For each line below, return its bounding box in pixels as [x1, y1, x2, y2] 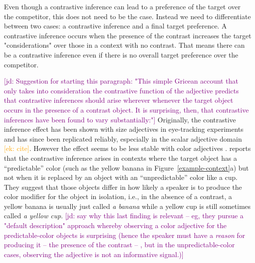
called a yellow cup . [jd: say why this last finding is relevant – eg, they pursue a [4, 210, 244, 221]
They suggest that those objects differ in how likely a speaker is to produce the [4, 181, 242, 192]
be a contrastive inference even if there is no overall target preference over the [4, 49, 238, 59]
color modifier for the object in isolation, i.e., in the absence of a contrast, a [4, 191, 232, 202]
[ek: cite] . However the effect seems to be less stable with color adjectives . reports [4, 143, 251, 153]
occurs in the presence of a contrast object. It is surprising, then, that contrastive [4, 104, 249, 115]
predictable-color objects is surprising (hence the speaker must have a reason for [4, 230, 245, 240]
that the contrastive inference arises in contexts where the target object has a [4, 152, 237, 163]
